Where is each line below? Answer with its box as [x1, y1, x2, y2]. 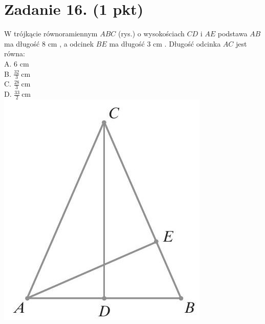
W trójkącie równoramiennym [4, 28, 98, 39]
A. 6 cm [4, 58, 29, 69]
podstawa [217, 28, 248, 39]
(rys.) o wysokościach [118, 28, 185, 39]
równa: [4, 48, 25, 59]
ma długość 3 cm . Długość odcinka [109, 38, 221, 49]
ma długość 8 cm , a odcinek [4, 38, 94, 49]
